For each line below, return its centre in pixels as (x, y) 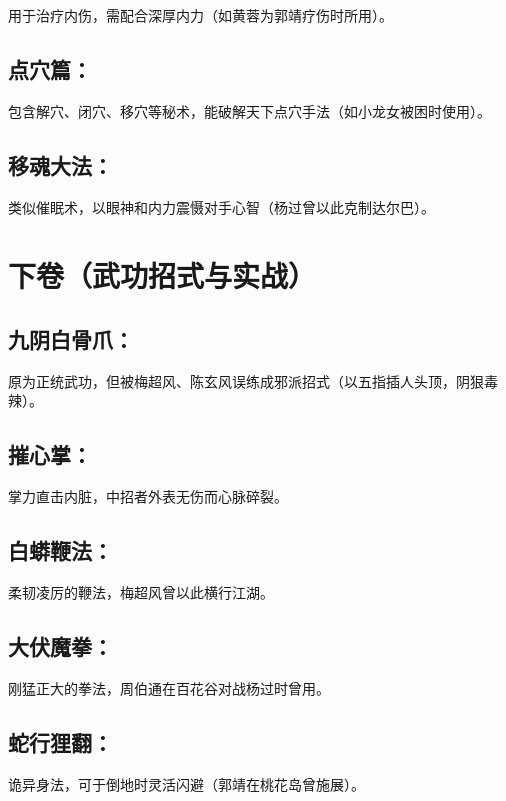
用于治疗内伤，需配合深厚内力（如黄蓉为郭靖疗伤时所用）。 (200, 15)
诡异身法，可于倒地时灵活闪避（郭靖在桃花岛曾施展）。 (186, 783)
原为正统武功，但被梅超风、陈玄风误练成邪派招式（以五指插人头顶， (232, 380)
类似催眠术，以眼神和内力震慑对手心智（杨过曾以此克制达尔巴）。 (221, 206)
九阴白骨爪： (71, 338)
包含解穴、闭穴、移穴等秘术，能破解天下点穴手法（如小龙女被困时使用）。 (249, 110)
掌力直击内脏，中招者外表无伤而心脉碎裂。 (148, 496)
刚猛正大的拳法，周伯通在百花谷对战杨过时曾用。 (169, 687)
